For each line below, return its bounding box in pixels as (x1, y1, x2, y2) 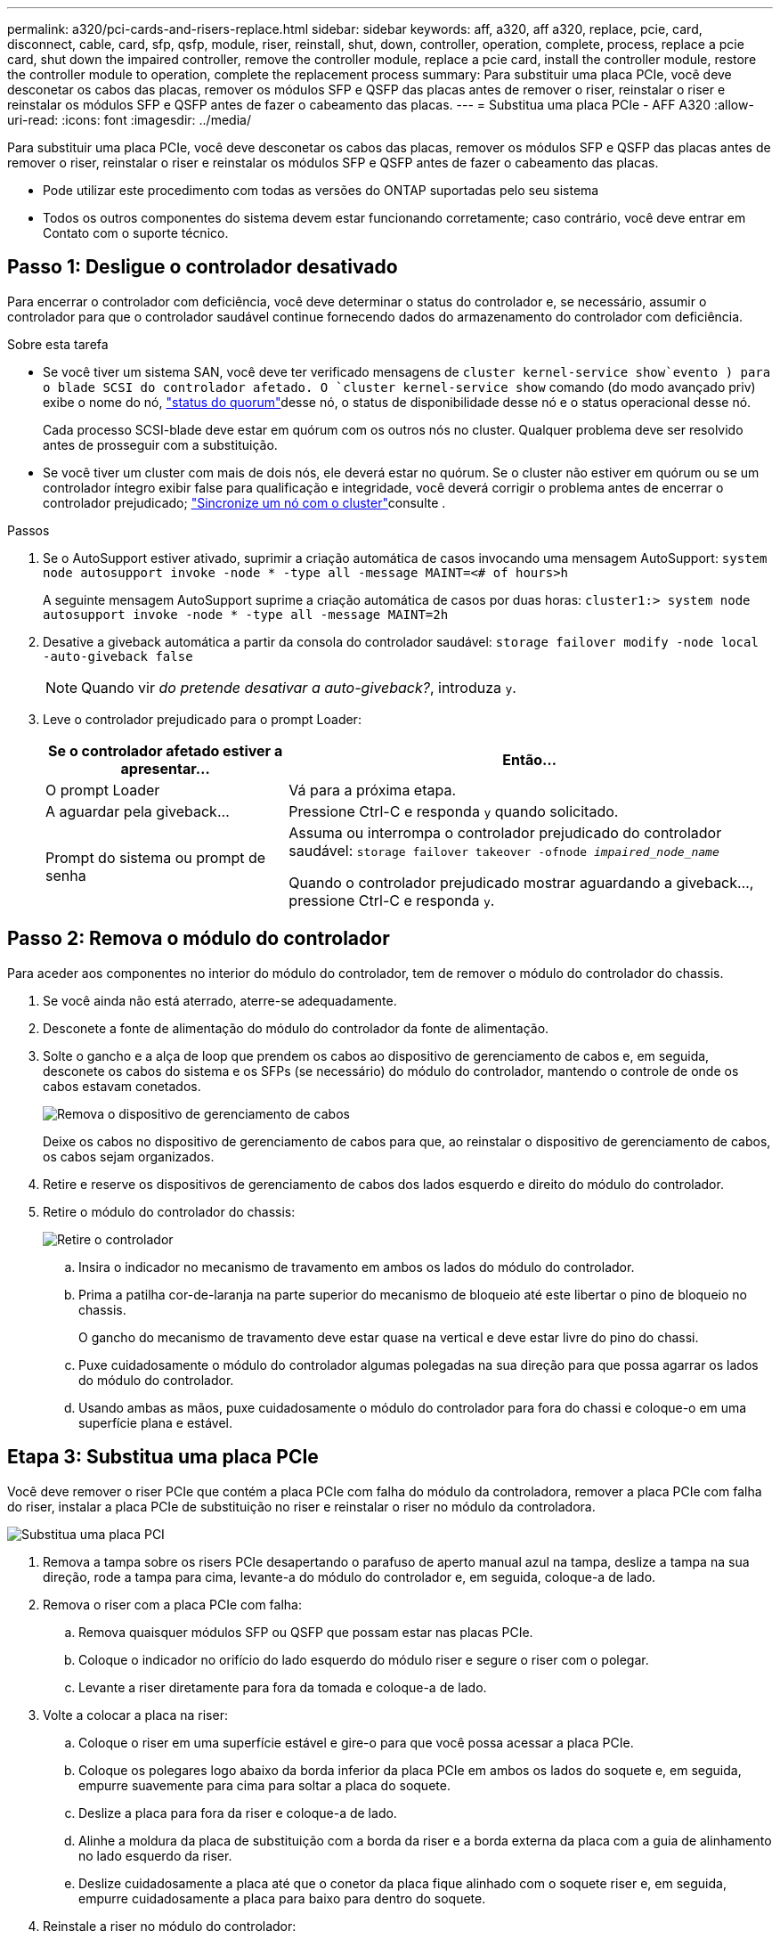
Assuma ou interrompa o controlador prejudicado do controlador (288, 823, 722, 842)
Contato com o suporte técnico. (43, 225, 229, 240)
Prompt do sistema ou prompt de (45, 848, 266, 867)
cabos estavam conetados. (43, 1078, 201, 1094)
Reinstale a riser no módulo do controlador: (43, 1918, 297, 1934)
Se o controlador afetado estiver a (48, 741, 283, 760)
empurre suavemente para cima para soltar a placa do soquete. (78, 1777, 451, 1793)
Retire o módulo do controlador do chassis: (43, 1203, 296, 1219)
